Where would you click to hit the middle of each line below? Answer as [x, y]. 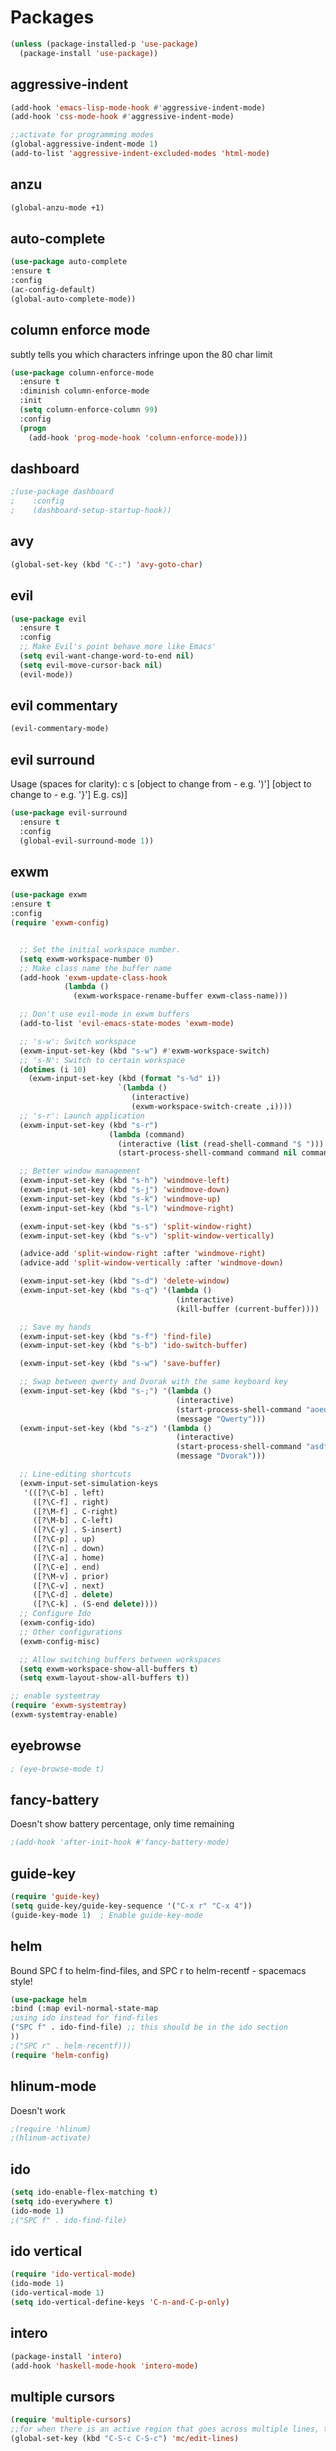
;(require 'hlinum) [51, 2129]
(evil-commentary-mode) [60, 729]
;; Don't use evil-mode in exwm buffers [104, 1014]
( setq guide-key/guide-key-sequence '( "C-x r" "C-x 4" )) [131, 1906]
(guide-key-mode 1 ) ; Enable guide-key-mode [106, 1915]
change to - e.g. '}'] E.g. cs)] [69, 795]
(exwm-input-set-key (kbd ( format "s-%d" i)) [125, 1079]
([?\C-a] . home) [68, 1557]
